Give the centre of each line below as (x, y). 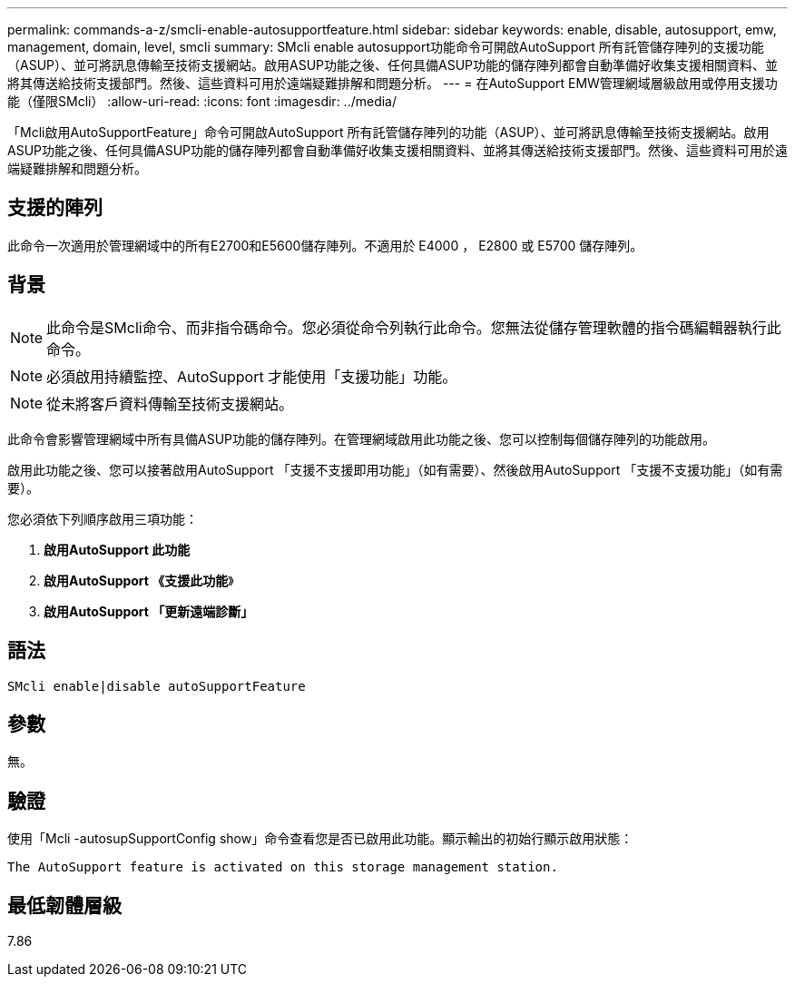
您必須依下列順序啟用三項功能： (103, 518)
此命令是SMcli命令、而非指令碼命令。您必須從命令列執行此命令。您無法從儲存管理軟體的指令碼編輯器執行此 (414, 327)
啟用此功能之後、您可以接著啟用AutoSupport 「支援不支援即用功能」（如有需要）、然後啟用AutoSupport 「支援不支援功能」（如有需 (395, 469)
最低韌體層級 (64, 905)
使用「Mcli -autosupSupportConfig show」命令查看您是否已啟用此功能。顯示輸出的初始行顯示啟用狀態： (320, 839)
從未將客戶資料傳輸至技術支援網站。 (170, 403)
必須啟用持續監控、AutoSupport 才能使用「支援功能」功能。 (252, 376)
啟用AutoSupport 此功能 (117, 549)
